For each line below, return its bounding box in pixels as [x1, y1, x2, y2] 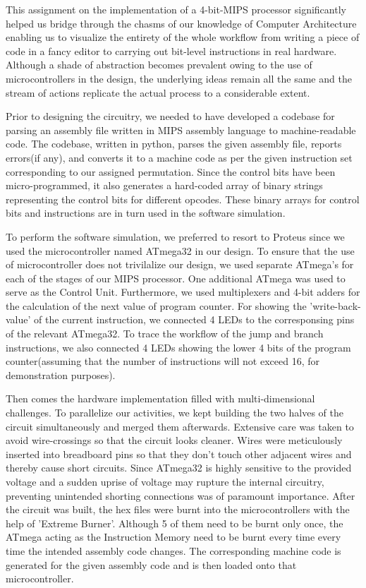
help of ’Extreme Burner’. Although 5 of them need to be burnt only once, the [6, 515, 343, 530]
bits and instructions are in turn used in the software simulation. [6, 205, 286, 220]
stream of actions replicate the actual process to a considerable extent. [6, 85, 310, 100]
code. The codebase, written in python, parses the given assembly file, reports [6, 136, 342, 151]
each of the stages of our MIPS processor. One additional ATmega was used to [6, 270, 346, 285]
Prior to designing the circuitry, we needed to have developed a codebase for [6, 109, 335, 124]
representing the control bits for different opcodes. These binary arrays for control [6, 191, 360, 206]
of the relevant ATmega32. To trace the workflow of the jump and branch [6, 326, 324, 341]
